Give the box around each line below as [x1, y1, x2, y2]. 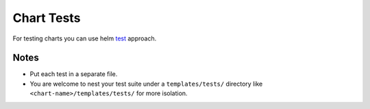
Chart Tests [12, 10, 81, 25]
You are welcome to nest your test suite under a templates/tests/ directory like [29, 80, 263, 88]
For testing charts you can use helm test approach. [12, 34, 157, 43]
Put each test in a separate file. [29, 70, 118, 78]
